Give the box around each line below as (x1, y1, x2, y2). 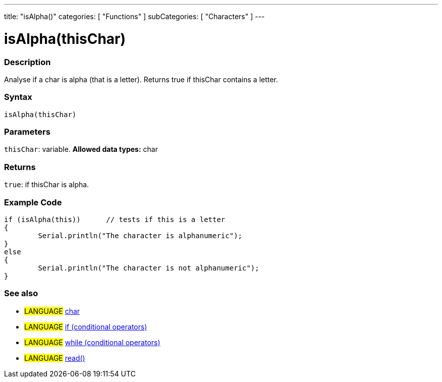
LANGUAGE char (24, 306, 80, 315)
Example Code (4, 197, 62, 207)
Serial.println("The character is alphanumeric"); (38, 231, 243, 240)
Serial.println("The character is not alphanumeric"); (38, 263, 259, 272)
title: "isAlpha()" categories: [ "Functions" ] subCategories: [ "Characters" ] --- (4, 12, 265, 21)
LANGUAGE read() (24, 353, 85, 362)
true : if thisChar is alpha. (4, 180, 89, 189)
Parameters (4, 127, 50, 137)
